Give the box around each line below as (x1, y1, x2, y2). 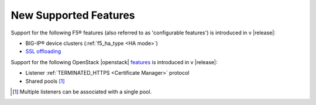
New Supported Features (11, 9, 135, 22)
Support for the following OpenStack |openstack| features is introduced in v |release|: (11, 58, 218, 65)
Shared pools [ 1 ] (25, 78, 65, 85)
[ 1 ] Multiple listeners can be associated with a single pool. (12, 88, 152, 95)
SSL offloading (25, 48, 61, 55)
